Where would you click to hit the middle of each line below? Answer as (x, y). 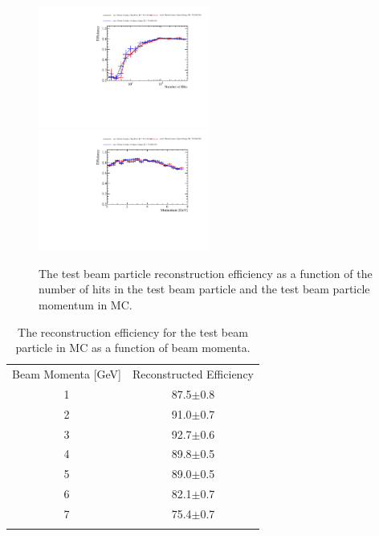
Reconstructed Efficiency (193, 374)
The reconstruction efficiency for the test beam (133, 331)
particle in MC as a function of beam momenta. (133, 348)
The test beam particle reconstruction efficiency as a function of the (206, 273)
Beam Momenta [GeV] (67, 374)
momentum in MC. (86, 305)
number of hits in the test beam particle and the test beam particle (204, 289)
